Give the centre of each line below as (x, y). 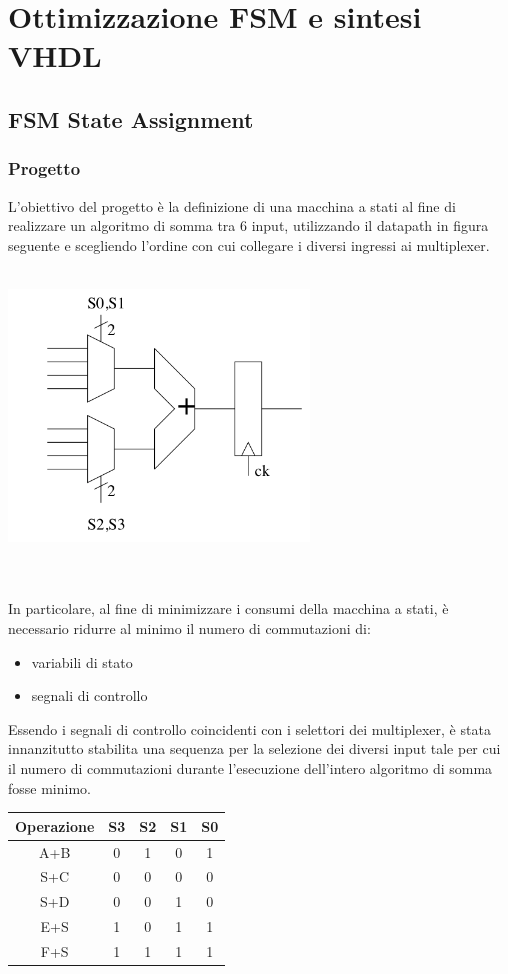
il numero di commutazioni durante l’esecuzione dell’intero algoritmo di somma (250, 768)
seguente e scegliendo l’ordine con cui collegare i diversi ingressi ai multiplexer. (249, 244)
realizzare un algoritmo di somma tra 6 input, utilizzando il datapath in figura (248, 225)
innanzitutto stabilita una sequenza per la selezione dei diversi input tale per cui (254, 748)
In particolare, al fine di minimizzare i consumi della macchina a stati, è (228, 608)
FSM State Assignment (131, 118)
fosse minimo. (49, 787)
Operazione (55, 825)
